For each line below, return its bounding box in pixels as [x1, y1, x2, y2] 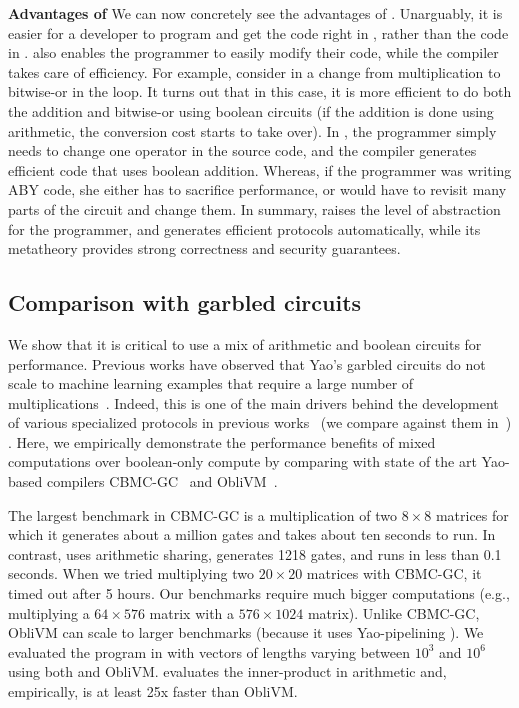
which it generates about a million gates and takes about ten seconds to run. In [8, 524, 496, 545]
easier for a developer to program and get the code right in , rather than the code [8, 22, 509, 43]
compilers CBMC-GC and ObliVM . [46, 471, 278, 492]
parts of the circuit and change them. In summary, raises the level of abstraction [8, 198, 501, 219]
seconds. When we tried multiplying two [8, 563, 254, 584]
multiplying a [8, 602, 90, 623]
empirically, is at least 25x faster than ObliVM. [8, 681, 298, 702]
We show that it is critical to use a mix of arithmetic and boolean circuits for [8, 333, 482, 354]
